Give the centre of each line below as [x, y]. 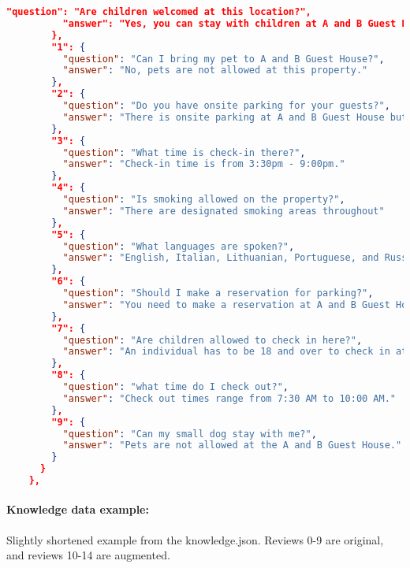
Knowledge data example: [78, 509]
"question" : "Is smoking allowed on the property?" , [204, 199]
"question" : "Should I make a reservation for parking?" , [218, 293]
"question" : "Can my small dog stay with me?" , [190, 434]
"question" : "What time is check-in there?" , [184, 152]
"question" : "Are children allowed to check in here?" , [212, 340]
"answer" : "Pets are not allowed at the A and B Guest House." [232, 445]
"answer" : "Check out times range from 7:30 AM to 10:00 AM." [229, 398]
